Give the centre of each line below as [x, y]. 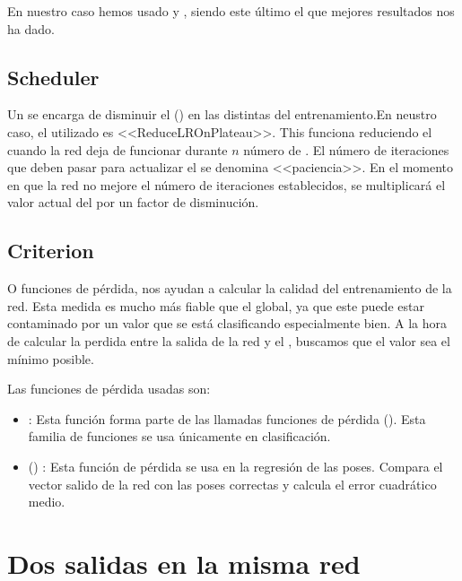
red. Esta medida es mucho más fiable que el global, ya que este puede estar [216, 305]
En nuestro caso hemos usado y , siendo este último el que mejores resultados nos [231, 11]
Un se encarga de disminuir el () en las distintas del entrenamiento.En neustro [222, 114]
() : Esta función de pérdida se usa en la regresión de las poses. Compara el [235, 466]
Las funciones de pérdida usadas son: [109, 389]
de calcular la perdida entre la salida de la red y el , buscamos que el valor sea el [229, 340]
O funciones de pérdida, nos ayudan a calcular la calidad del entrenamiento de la [230, 288]
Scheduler [53, 77]
